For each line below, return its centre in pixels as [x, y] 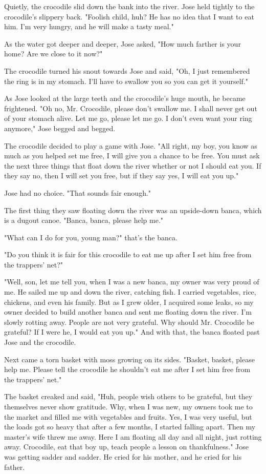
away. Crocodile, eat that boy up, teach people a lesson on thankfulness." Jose [126, 447]
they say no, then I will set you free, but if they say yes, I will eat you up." [121, 176]
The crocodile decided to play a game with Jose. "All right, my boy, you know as [131, 145]
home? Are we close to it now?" [53, 54]
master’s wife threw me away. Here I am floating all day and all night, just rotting [133, 436]
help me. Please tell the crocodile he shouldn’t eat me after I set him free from [127, 369]
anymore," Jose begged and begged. [60, 128]
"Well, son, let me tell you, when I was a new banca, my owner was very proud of [132, 282]
